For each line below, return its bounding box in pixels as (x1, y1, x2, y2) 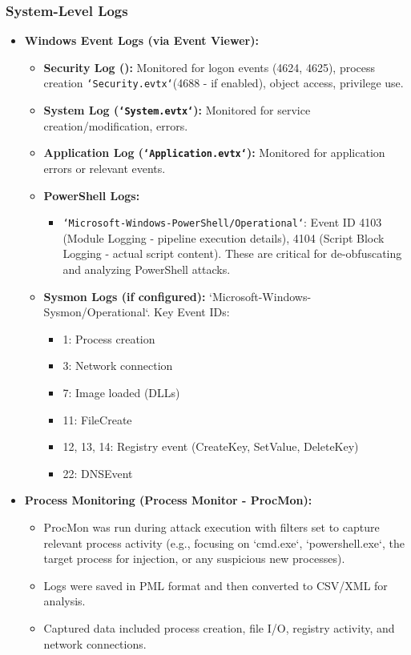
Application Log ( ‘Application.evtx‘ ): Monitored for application (43, 144, 385, 161)
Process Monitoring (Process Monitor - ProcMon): (24, 492, 312, 508)
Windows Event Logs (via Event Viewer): (24, 32, 259, 49)
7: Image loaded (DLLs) (62, 384, 180, 400)
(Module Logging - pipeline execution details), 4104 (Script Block (62, 229, 385, 246)
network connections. (43, 635, 147, 652)
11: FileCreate (62, 411, 132, 428)
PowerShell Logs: (43, 187, 140, 203)
